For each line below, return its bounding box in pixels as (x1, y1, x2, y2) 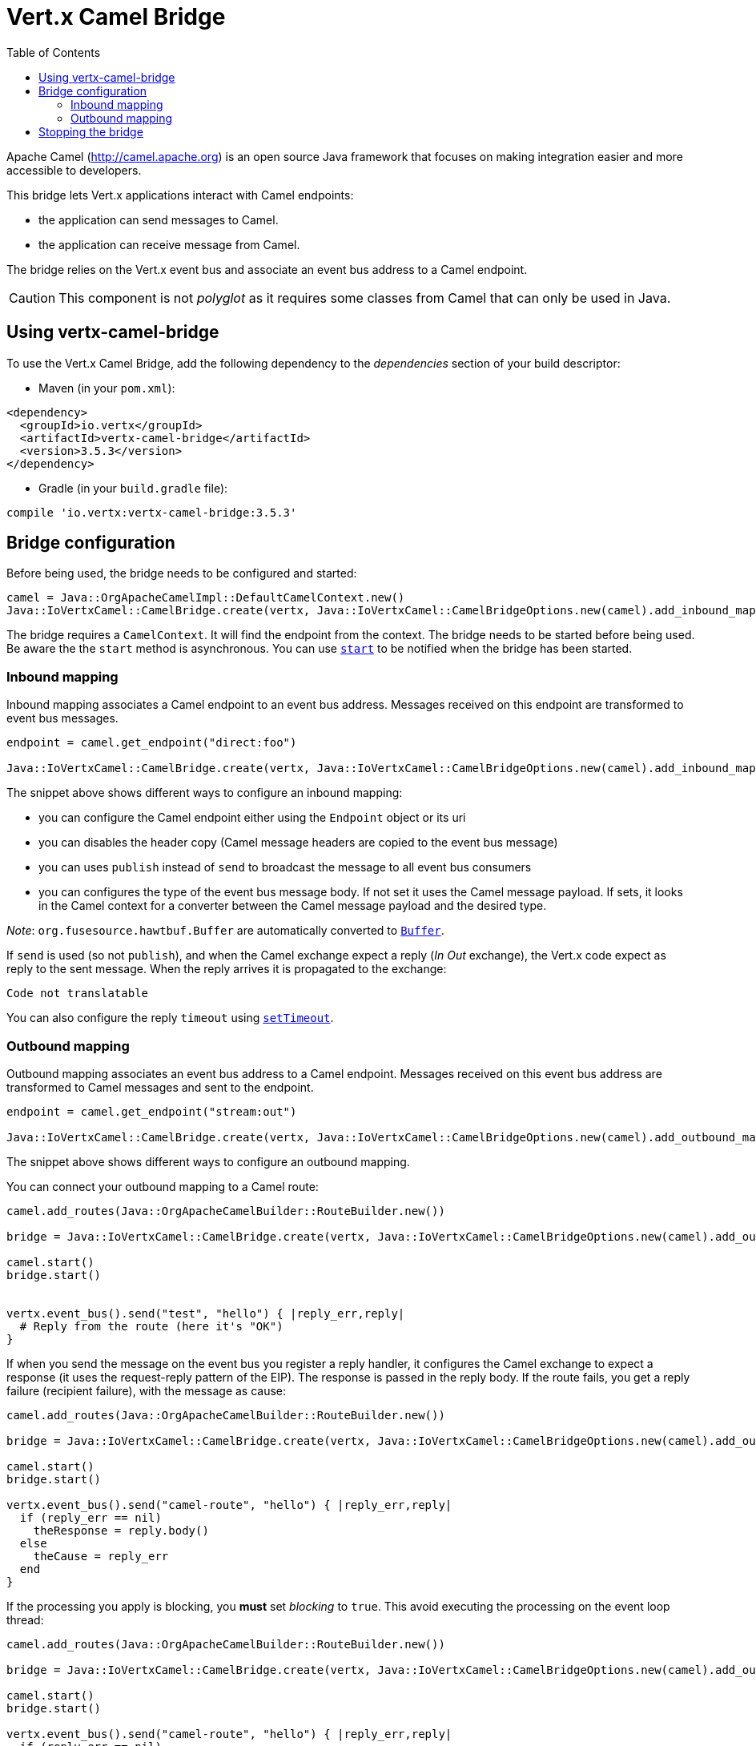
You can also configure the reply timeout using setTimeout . (6, 1011, 334, 1025)
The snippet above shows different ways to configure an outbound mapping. (6, 1154, 410, 1169)
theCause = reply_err (33, 1549, 169, 1563)
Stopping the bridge (38, 124, 143, 139)
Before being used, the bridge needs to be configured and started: (6, 566, 357, 581)
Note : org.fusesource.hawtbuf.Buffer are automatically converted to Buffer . (6, 923, 444, 938)
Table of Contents (6, 45, 101, 59)
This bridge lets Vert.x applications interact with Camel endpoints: (6, 187, 354, 202)
